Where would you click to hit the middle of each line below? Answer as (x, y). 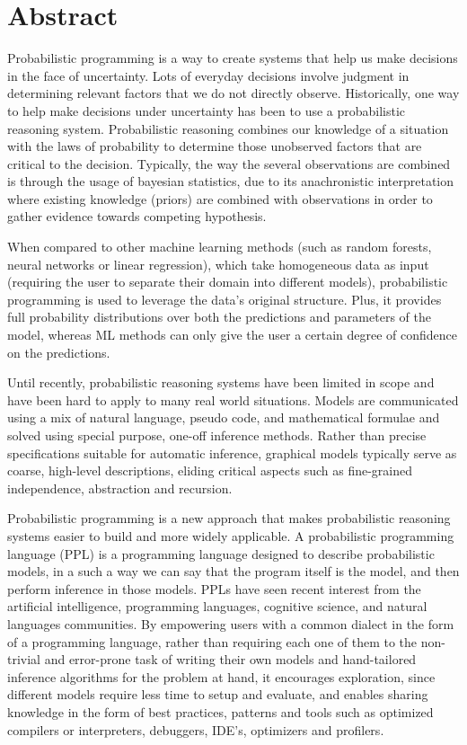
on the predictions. (59, 352)
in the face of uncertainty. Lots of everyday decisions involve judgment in (208, 75)
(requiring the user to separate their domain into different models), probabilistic (228, 282)
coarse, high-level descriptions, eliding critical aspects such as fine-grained (210, 470)
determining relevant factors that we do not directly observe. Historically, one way (233, 93)
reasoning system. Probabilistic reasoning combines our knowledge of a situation (228, 128)
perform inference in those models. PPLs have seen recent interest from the (214, 588)
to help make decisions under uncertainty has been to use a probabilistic (207, 110)
